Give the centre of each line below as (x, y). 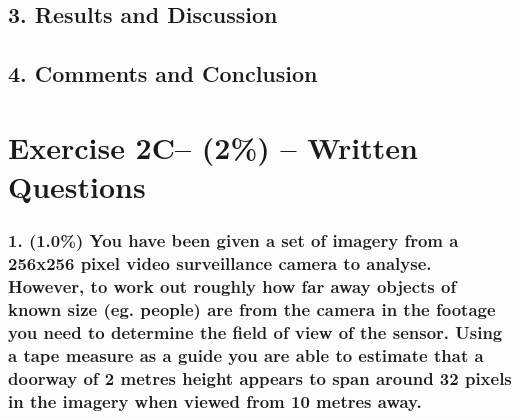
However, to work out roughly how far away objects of (232, 285)
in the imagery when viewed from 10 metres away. (215, 400)
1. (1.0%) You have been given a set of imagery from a (233, 240)
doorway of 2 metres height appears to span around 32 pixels (260, 377)
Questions (77, 185)
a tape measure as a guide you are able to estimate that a (246, 354)
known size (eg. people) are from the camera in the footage (252, 308)
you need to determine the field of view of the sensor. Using (255, 331)
